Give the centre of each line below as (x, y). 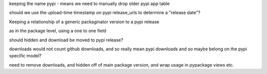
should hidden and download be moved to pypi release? (66, 40)
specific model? (25, 56)
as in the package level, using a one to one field (58, 31)
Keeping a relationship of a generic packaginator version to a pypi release (84, 22)
